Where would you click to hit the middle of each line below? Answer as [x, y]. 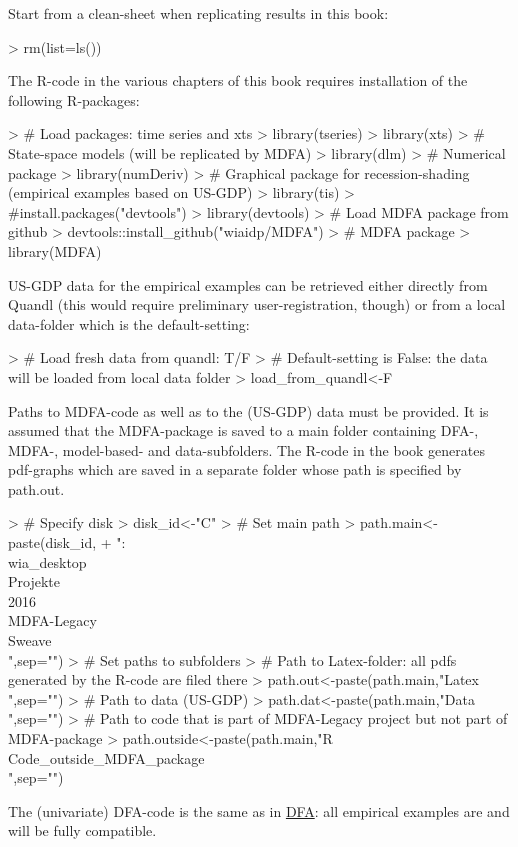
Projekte [34, 581]
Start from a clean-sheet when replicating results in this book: [198, 13]
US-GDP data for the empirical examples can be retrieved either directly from [248, 284]
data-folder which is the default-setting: [129, 323]
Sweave [30, 640]
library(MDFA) [55, 250]
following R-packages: [74, 99]
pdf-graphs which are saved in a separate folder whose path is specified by [235, 469]
